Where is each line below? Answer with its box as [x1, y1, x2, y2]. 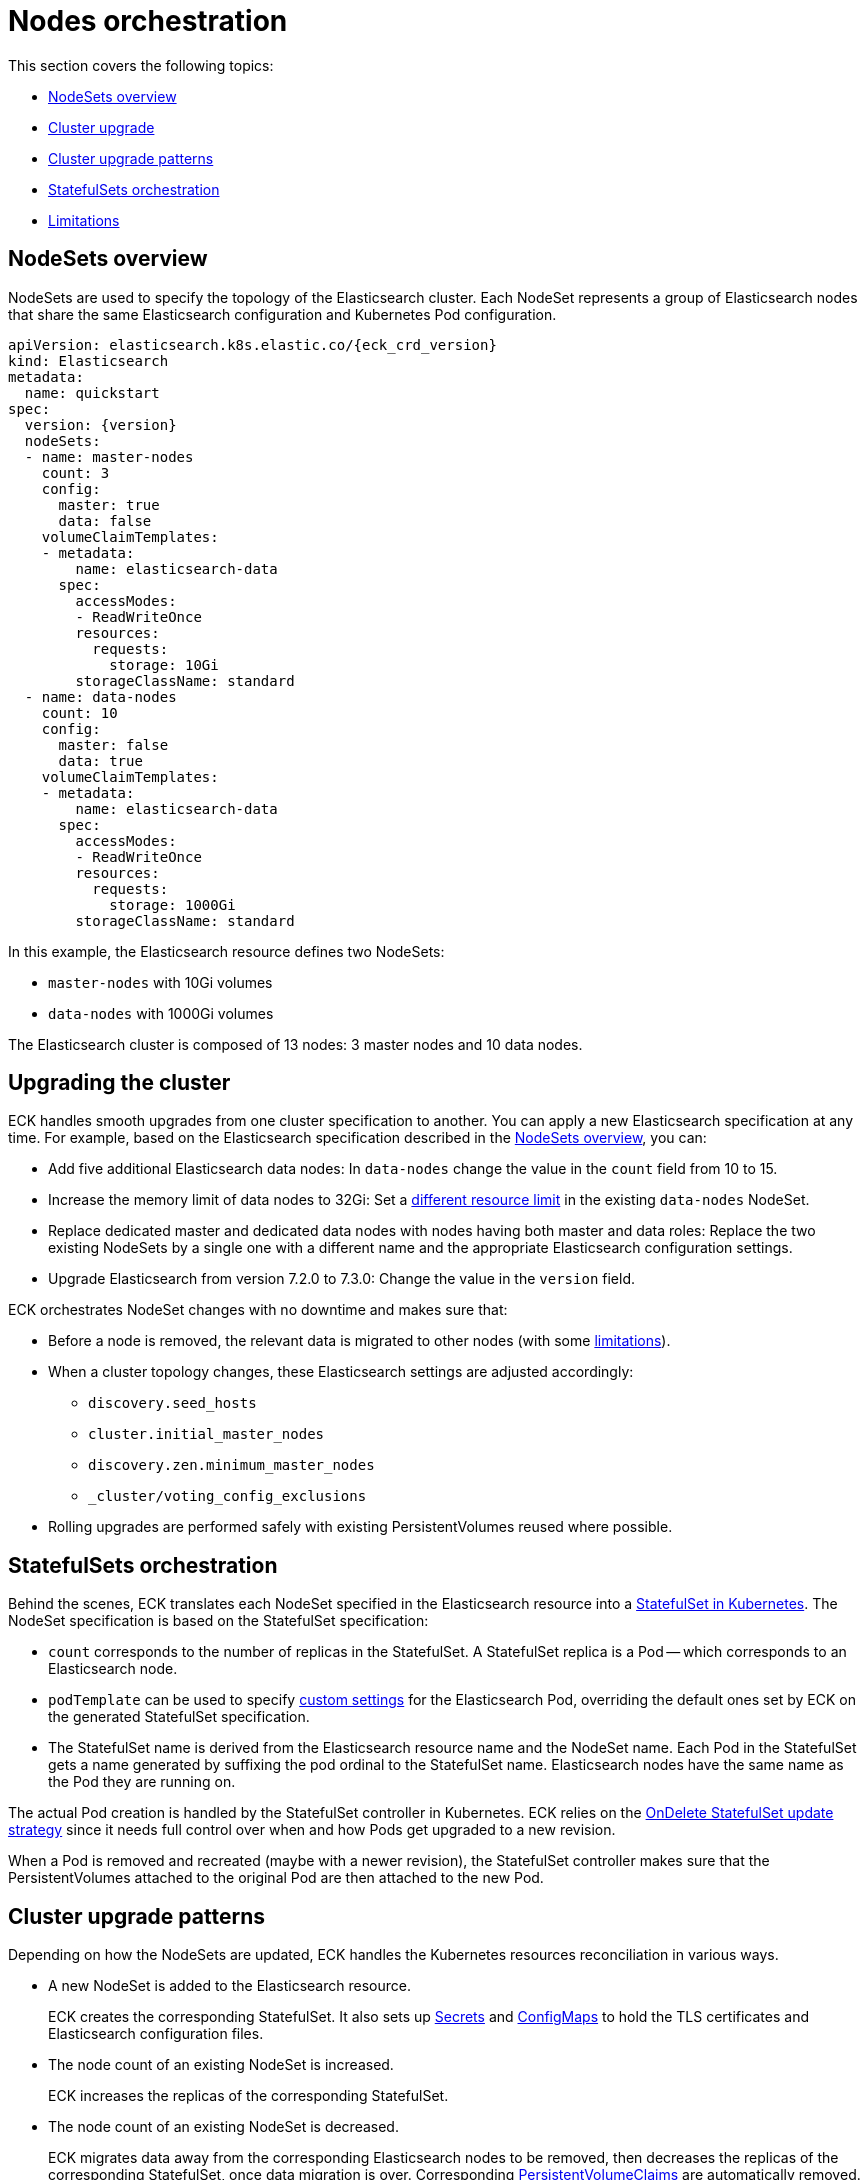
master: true [58, 496, 160, 513]
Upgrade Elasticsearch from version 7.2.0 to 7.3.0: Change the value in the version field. [48, 1270, 635, 1288]
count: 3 [41, 464, 110, 481]
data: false [58, 512, 152, 529]
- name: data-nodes [24, 688, 177, 705]
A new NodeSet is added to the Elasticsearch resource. [48, 1977, 411, 1995]
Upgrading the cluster [8, 1070, 231, 1096]
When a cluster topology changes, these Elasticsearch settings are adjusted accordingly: [48, 1363, 634, 1381]
